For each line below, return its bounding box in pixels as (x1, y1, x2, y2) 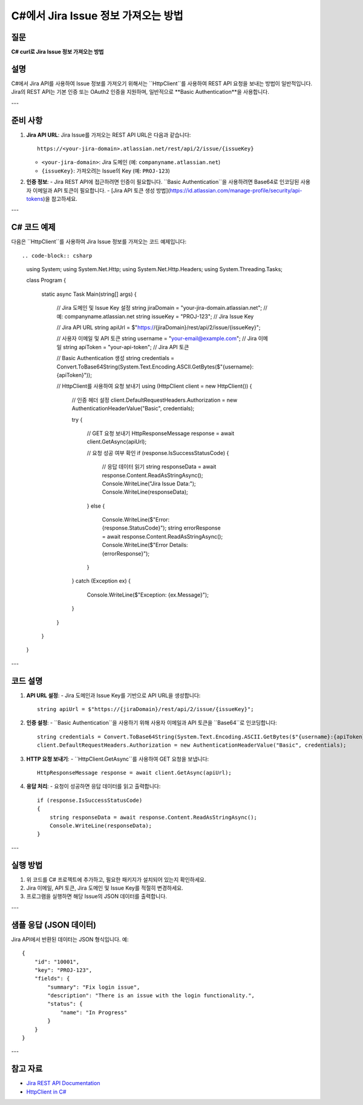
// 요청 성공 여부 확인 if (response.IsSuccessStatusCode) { (87, 449, 229, 456)
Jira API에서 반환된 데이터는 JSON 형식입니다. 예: (11, 936, 129, 943)
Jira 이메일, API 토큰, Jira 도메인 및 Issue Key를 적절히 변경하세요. (26, 884, 184, 892)
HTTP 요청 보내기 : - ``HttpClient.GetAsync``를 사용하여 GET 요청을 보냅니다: (26, 755, 209, 762)
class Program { (26, 277, 67, 284)
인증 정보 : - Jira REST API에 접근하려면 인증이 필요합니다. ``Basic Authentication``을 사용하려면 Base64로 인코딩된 (26, 179, 299, 186)
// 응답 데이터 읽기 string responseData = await (102, 463, 217, 470)
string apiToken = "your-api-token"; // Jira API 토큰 (62, 343, 189, 350)
